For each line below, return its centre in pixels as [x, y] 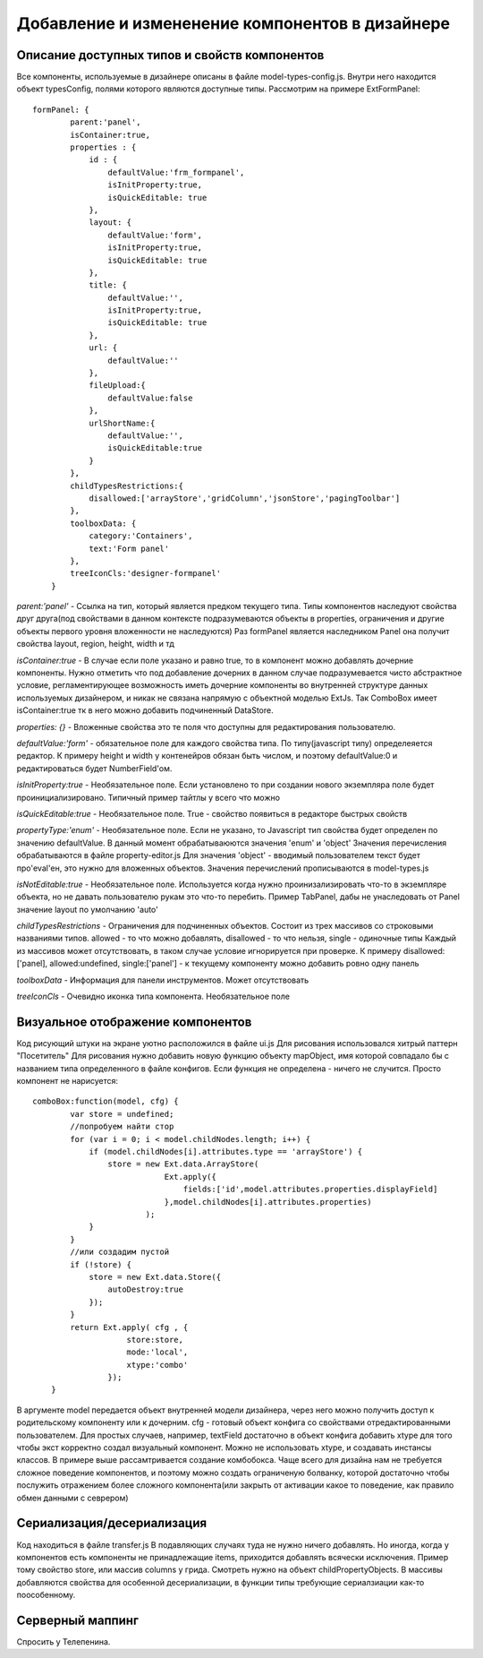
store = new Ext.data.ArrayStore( [183, 1164]
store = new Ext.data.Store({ [155, 1277]
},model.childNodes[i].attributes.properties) [268, 1202]
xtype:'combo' [157, 1365]
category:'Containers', [141, 536]
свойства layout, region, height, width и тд [95, 644]
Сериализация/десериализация [112, 1523]
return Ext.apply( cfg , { [129, 1327]
